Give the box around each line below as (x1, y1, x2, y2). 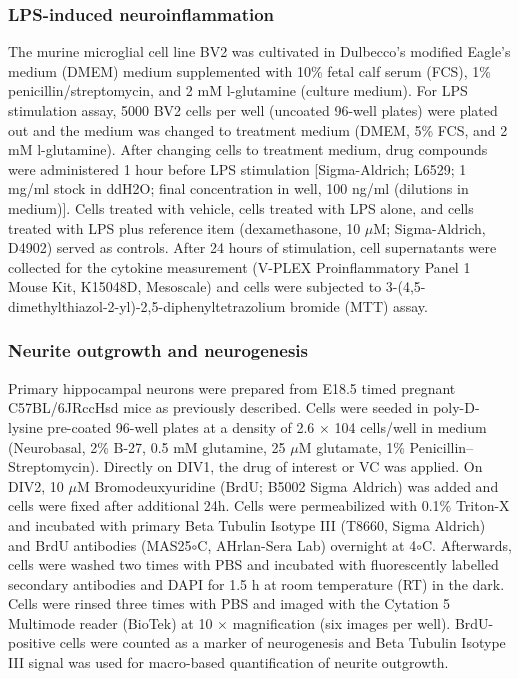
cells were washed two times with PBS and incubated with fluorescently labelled (8, 554, 499, 575)
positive (8, 632, 56, 653)
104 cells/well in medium (334, 416, 487, 437)
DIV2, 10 (8, 475, 64, 496)
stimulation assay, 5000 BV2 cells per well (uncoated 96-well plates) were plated (8, 100, 498, 120)
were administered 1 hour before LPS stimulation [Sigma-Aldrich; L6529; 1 (8, 158, 467, 179)
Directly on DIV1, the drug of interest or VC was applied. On (103, 456, 483, 477)
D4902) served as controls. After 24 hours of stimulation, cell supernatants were (8, 237, 497, 258)
